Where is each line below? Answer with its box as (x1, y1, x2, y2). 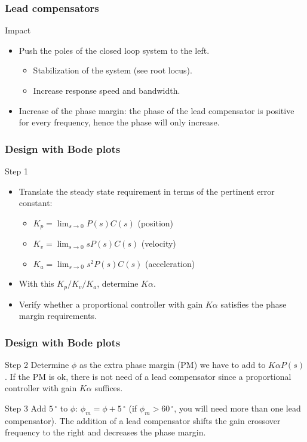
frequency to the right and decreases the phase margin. (5, 426, 206, 438)
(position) (137, 216, 174, 229)
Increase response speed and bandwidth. (33, 84, 180, 96)
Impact (5, 24, 31, 36)
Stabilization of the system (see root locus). (33, 64, 192, 76)
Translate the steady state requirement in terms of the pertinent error (19, 185, 275, 197)
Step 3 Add (5, 402, 47, 415)
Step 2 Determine (5, 358, 69, 371)
